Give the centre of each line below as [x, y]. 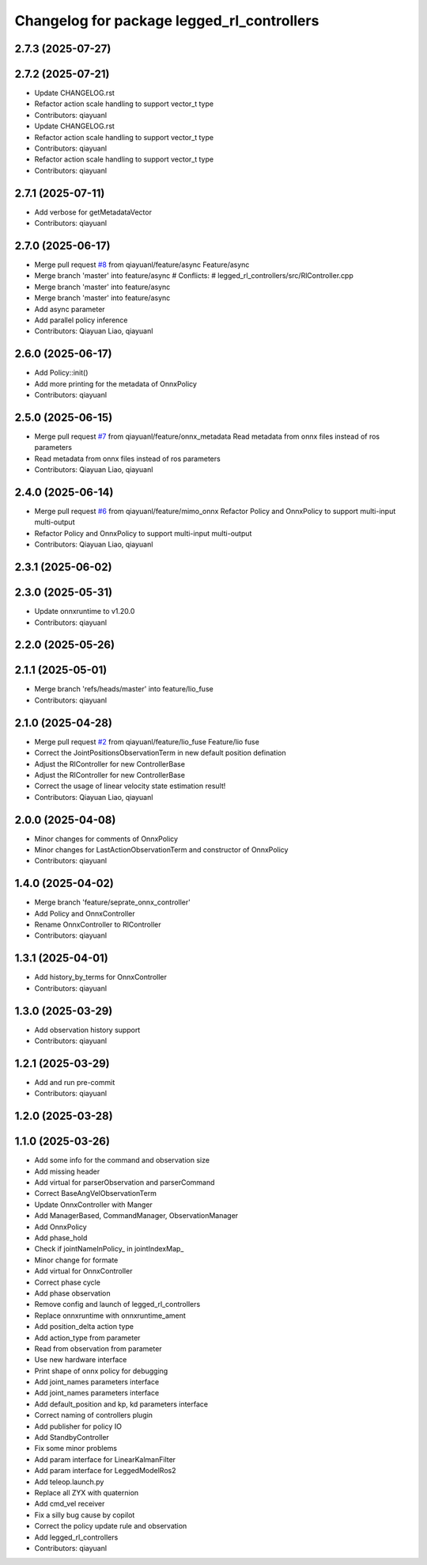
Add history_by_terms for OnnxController [101, 977]
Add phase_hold [61, 1238]
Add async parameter [70, 309]
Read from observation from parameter [98, 1348]
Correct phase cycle [67, 1282]
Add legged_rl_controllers [76, 1537]
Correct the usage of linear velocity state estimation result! [130, 786]
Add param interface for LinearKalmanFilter [105, 1459]
